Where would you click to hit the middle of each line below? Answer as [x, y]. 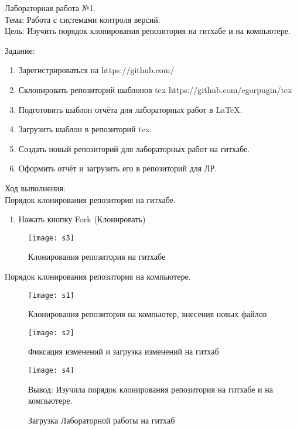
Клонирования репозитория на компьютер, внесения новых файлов [148, 314]
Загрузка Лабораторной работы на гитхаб [102, 420]
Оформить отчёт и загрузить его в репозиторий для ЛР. [118, 168]
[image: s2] [51, 333]
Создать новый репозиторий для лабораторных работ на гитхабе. [134, 148]
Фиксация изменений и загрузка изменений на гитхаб [124, 351]
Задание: [20, 50]
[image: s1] [51, 295]
